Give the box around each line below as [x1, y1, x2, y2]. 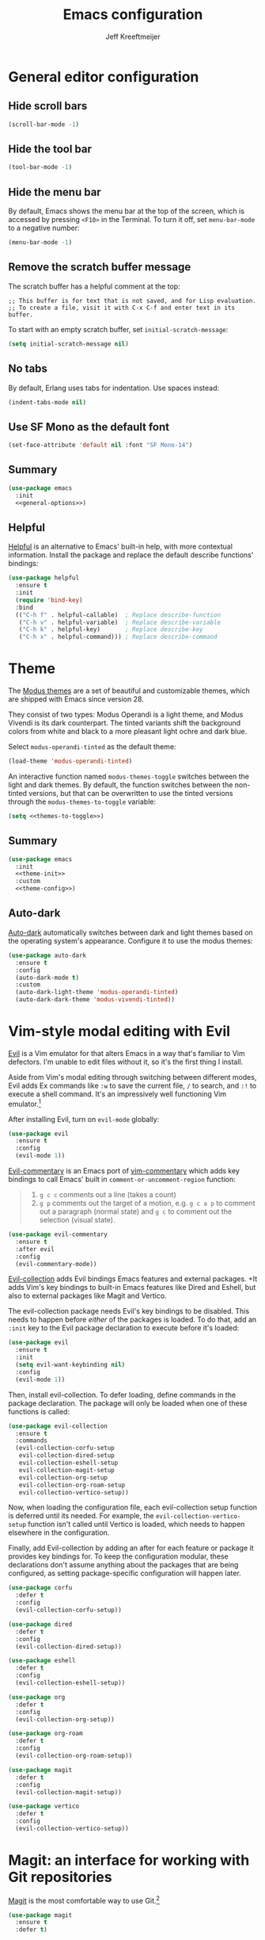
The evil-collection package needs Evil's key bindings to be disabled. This [8, 1307, 250, 1316]
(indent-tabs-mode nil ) [8, 398, 87, 406]
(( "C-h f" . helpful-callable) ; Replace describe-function [15, 610, 221, 619]
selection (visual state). [39, 1215, 115, 1225]
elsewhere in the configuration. [8, 1528, 110, 1537]
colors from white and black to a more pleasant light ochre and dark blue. [8, 727, 248, 737]
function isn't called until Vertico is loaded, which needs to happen [27, 1520, 245, 1529]
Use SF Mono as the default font [8, 420, 170, 434]
